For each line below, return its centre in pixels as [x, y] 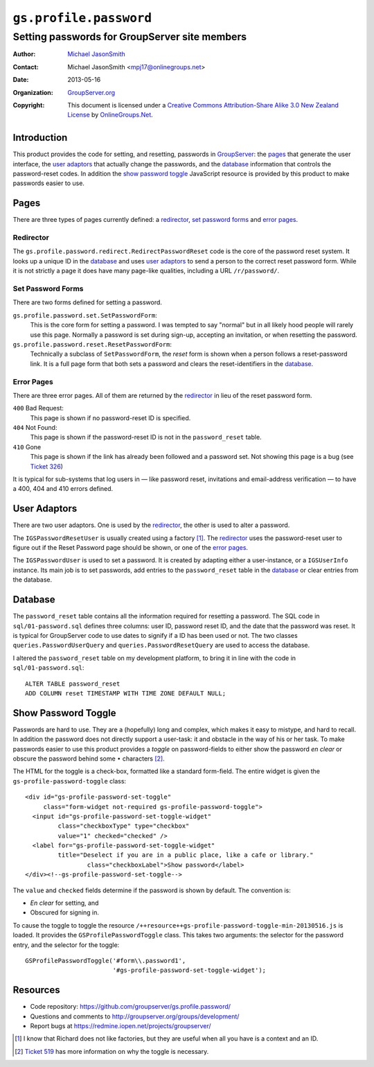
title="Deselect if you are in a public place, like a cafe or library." [186, 855]
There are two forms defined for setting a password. [88, 302]
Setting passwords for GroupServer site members [130, 37]
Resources [36, 990]
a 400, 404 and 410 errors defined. [63, 489]
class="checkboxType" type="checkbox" [124, 826]
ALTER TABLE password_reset [73, 684]
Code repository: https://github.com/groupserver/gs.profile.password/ [131, 1007]
